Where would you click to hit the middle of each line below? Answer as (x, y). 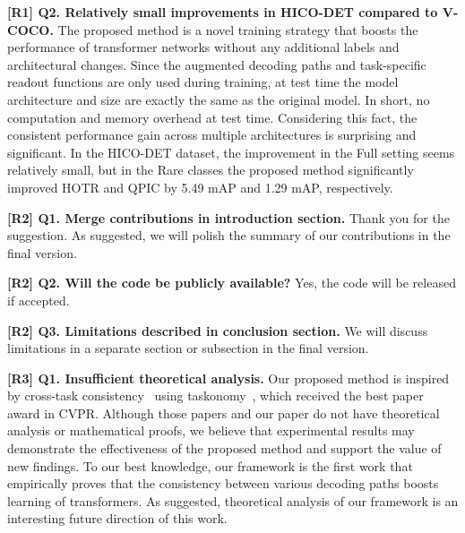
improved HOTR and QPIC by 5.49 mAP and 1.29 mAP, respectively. (200, 187)
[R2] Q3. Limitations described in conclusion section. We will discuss (218, 330)
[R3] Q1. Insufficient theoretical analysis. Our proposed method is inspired (228, 378)
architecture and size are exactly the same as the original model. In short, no (219, 99)
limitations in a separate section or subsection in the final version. (188, 348)
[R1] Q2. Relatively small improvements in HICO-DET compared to (223, 12)
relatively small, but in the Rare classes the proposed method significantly (211, 170)
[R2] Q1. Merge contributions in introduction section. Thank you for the (228, 217)
